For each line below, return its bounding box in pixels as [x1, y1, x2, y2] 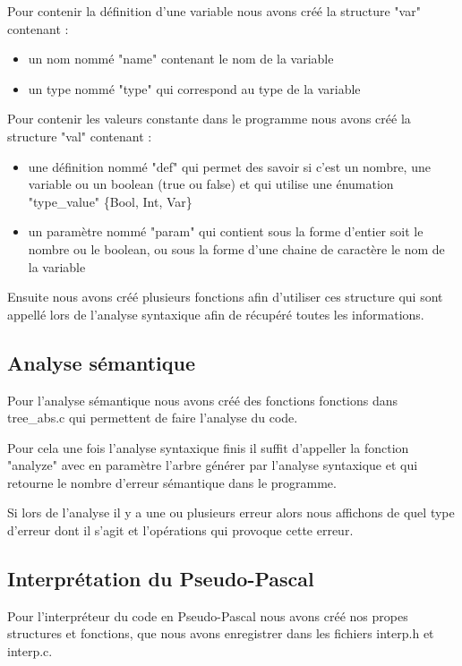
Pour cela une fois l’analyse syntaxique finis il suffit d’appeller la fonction [7, 438, 409, 457]
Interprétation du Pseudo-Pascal [7, 565, 314, 593]
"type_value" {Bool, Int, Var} [28, 192, 192, 210]
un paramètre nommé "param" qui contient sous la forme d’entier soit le [28, 222, 423, 241]
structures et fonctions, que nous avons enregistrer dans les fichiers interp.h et [7, 624, 434, 643]
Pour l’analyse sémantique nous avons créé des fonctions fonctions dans [7, 390, 398, 409]
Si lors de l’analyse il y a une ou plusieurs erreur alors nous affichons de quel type [7, 503, 455, 522]
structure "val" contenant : [7, 126, 152, 145]
